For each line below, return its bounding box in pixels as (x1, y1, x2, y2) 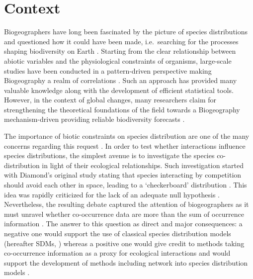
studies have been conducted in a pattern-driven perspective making (4, 65, 212, 76)
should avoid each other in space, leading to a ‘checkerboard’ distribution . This (4, 180, 247, 190)
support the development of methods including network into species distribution (4, 257, 248, 268)
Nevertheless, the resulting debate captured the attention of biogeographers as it (4, 199, 249, 209)
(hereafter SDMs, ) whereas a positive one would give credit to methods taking (4, 238, 245, 248)
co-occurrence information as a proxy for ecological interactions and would (4, 248, 231, 258)
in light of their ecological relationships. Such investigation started (42, 160, 244, 170)
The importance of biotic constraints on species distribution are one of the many (4, 131, 250, 141)
